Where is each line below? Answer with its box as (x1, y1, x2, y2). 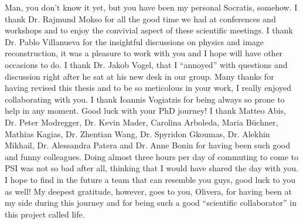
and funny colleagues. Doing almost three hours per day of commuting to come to (5, 150, 299, 162)
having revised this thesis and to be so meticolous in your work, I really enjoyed (5, 82, 292, 94)
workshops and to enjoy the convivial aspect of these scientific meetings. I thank (5, 24, 293, 36)
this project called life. (5, 208, 85, 220)
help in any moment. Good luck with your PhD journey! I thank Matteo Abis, (5, 104, 286, 117)
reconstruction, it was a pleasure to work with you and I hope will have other (5, 47, 283, 59)
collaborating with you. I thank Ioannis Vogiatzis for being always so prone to (5, 93, 285, 105)
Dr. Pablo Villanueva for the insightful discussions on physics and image (5, 35, 264, 47)
